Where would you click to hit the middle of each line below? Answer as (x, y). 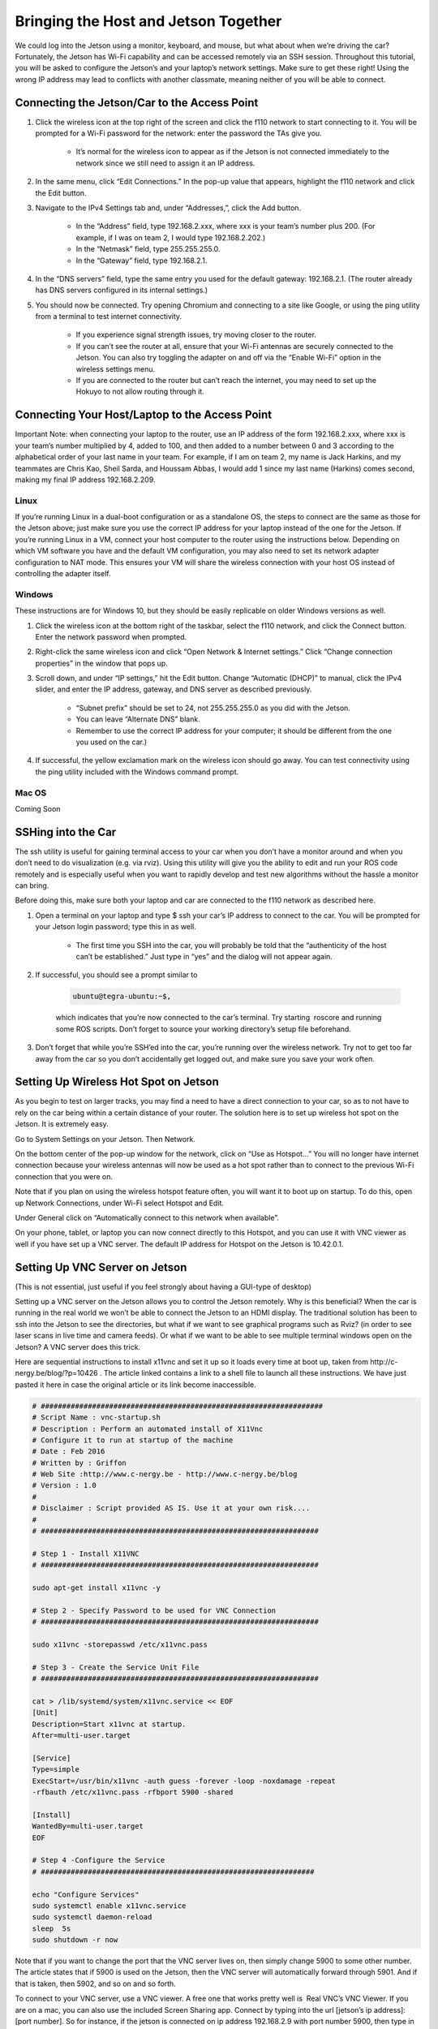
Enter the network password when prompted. (111, 636)
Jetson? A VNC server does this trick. (78, 1346)
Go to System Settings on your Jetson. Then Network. (105, 1139)
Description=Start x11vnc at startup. (109, 1724)
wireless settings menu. (116, 368)
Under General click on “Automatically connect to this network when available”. (147, 1217)
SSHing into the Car (66, 832)
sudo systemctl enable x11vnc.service (109, 1906)
